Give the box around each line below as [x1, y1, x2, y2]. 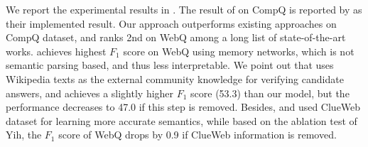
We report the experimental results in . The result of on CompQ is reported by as [6, 2, 362, 16]
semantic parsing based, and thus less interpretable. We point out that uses [6, 58, 334, 72]
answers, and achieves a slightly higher [6, 85, 174, 100]
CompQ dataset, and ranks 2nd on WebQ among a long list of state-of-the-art [6, 30, 346, 45]
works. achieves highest [6, 43, 107, 58]
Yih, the [6, 127, 42, 142]
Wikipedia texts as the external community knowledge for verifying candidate [6, 71, 344, 86]
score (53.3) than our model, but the [190, 85, 350, 100]
